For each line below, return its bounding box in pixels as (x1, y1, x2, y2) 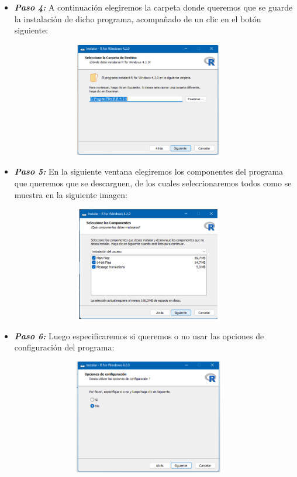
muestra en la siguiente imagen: (14, 188, 127, 200)
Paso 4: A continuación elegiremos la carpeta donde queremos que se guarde (14, 1, 293, 13)
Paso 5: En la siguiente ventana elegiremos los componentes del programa (14, 165, 284, 178)
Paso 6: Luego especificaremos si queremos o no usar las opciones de (14, 329, 264, 342)
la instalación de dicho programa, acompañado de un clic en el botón (14, 12, 261, 25)
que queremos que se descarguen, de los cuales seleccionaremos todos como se (14, 176, 292, 189)
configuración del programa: (14, 341, 115, 353)
